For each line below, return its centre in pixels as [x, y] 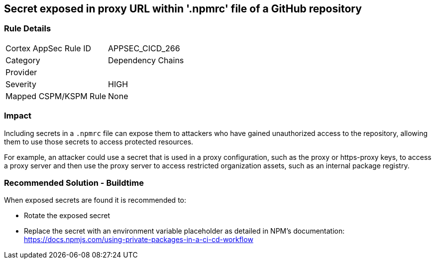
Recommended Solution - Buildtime [74, 183]
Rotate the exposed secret [67, 216]
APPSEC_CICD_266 [144, 48]
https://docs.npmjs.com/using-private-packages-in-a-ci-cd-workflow [139, 240]
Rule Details [28, 29]
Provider [21, 72]
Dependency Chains [146, 60]
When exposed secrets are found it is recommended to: [95, 200]
